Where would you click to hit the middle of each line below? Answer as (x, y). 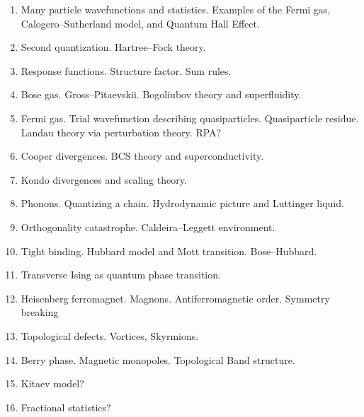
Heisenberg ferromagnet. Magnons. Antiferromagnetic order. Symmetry (175, 298)
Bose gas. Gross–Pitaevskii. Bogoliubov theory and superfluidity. (161, 94)
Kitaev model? (52, 383)
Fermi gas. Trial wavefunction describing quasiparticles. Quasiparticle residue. (190, 118)
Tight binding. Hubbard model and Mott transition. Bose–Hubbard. (169, 251)
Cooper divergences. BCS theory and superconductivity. (142, 156)
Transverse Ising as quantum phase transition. (121, 275)
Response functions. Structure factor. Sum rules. (126, 70)
